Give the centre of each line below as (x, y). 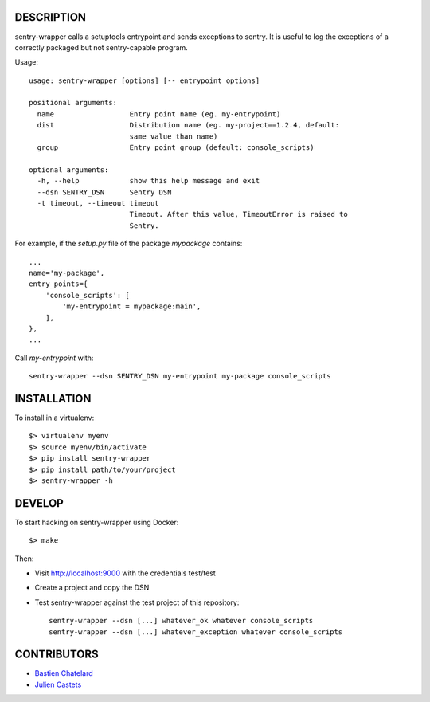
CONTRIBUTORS (57, 655)
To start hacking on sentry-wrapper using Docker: (97, 522)
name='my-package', (67, 273)
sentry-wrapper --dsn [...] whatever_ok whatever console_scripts (181, 621)
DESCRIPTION (51, 17)
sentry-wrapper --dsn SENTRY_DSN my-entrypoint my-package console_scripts (180, 376)
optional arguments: (69, 170)
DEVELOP (39, 503)
